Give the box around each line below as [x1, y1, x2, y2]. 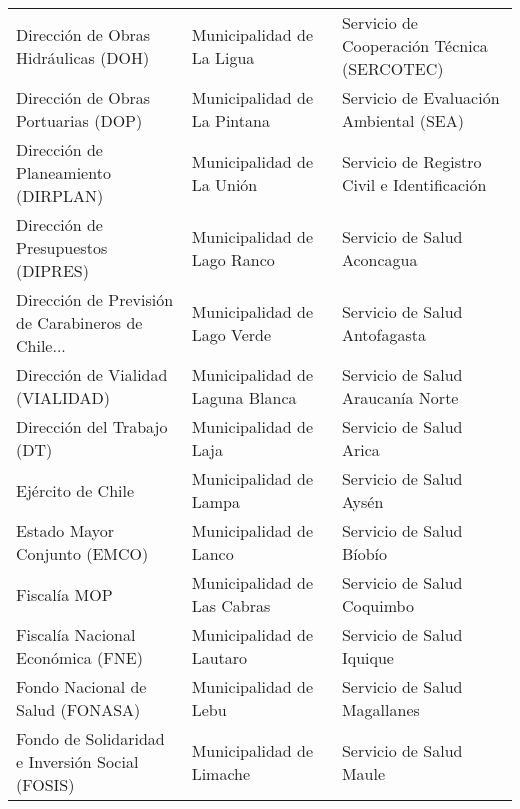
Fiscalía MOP [16, 582, 113, 606]
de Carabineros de [16, 311, 143, 334]
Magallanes [341, 698, 420, 721]
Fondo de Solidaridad [16, 727, 165, 750]
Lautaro [191, 646, 248, 669]
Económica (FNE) [16, 646, 143, 669]
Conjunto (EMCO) [16, 542, 149, 565]
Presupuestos [16, 236, 108, 259]
